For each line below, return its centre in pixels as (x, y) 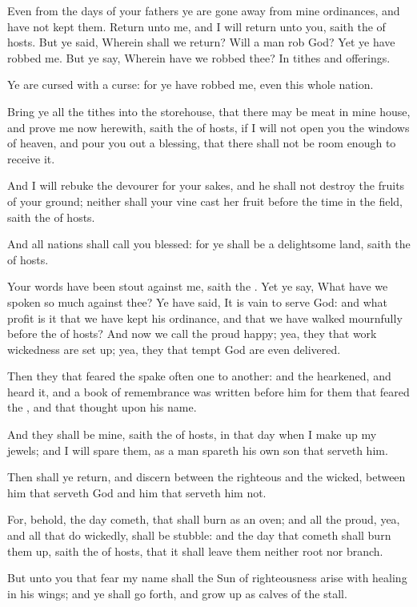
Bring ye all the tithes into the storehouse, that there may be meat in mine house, (209, 111)
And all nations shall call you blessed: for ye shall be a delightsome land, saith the (209, 244)
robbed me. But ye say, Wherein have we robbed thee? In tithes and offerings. (199, 57)
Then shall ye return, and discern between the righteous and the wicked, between (206, 477)
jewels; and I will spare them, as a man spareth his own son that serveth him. (198, 450)
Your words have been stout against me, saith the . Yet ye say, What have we (198, 286)
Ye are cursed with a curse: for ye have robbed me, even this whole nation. (190, 84)
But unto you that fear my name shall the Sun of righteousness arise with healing (207, 578)
